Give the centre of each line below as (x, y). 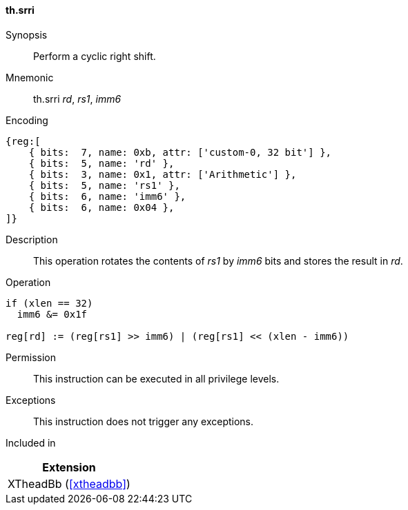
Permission (31, 357)
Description (32, 239)
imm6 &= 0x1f (52, 314)
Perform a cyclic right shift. (95, 56)
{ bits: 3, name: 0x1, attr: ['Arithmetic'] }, (163, 174)
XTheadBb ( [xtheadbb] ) (69, 483)
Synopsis (27, 34)
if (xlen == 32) (49, 303)
